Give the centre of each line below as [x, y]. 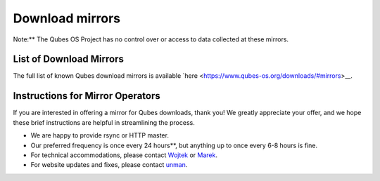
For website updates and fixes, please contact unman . [109, 165]
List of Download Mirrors [69, 59]
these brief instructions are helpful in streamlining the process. [104, 122]
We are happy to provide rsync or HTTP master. [100, 135]
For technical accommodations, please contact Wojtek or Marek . [124, 155]
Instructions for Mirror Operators [87, 96]
